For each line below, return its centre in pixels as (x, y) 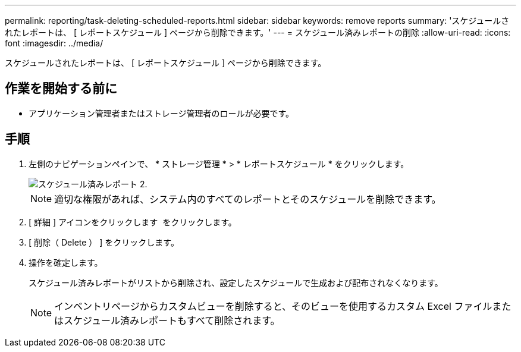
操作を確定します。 (66, 262)
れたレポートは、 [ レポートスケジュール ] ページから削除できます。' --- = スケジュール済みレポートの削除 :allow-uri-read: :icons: (258, 32)
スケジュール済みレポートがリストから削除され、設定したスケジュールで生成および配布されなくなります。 (236, 282)
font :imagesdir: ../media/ (54, 43)
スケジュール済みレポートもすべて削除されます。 (172, 320)
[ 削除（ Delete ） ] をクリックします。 (104, 242)
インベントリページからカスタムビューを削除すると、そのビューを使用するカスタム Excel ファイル (273, 306)
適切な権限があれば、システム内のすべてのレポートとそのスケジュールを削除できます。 (248, 199)
